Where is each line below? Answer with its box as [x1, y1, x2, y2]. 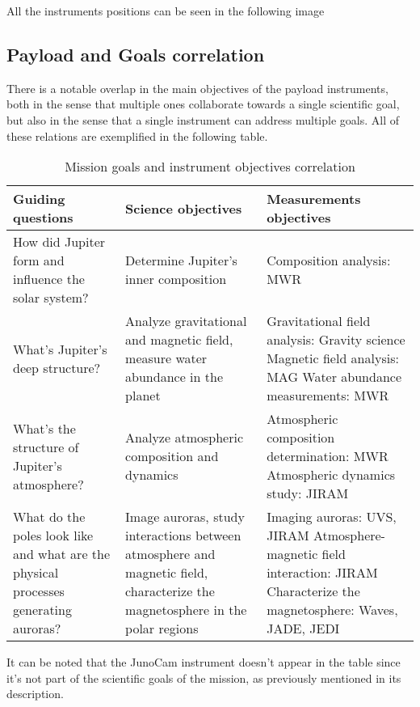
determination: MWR [267, 447, 388, 466]
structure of [13, 437, 79, 456]
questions [13, 208, 73, 227]
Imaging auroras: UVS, [267, 507, 397, 527]
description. [6, 685, 64, 702]
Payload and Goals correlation [6, 41, 265, 66]
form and [13, 251, 65, 270]
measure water [125, 349, 208, 368]
